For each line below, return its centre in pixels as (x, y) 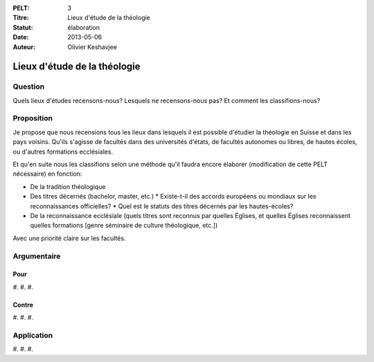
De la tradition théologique (68, 186)
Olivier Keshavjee (92, 47)
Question (29, 87)
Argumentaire (37, 256)
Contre (23, 305)
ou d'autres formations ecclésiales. (63, 152)
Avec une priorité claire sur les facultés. (69, 238)
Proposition (33, 118)
